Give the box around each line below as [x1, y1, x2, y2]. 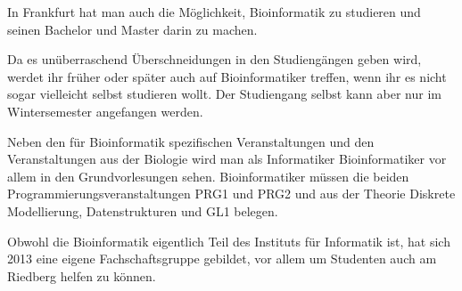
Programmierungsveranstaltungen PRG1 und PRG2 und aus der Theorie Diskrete [7, 184, 456, 203]
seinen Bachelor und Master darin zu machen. [7, 20, 258, 38]
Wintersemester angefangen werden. [7, 101, 203, 120]
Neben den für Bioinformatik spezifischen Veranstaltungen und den [7, 132, 375, 150]
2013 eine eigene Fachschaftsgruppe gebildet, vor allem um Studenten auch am [7, 249, 437, 268]
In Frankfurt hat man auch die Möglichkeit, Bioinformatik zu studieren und [7, 3, 421, 20]
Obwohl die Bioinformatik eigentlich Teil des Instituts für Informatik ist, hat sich [7, 231, 450, 250]
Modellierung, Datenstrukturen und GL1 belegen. [7, 201, 278, 220]
